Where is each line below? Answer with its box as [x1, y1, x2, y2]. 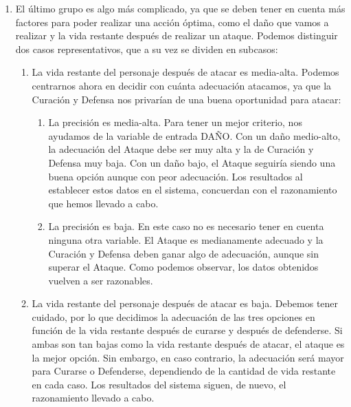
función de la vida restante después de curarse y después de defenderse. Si [32, 323, 343, 337]
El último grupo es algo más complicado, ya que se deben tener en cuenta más [15, 1, 346, 15]
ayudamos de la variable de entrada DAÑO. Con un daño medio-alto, [48, 128, 341, 143]
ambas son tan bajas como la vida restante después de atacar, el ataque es [32, 337, 345, 351]
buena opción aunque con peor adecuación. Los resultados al [48, 169, 303, 183]
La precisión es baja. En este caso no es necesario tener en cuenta [48, 219, 324, 233]
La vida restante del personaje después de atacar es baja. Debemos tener [32, 296, 339, 311]
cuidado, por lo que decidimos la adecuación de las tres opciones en [32, 309, 315, 324]
